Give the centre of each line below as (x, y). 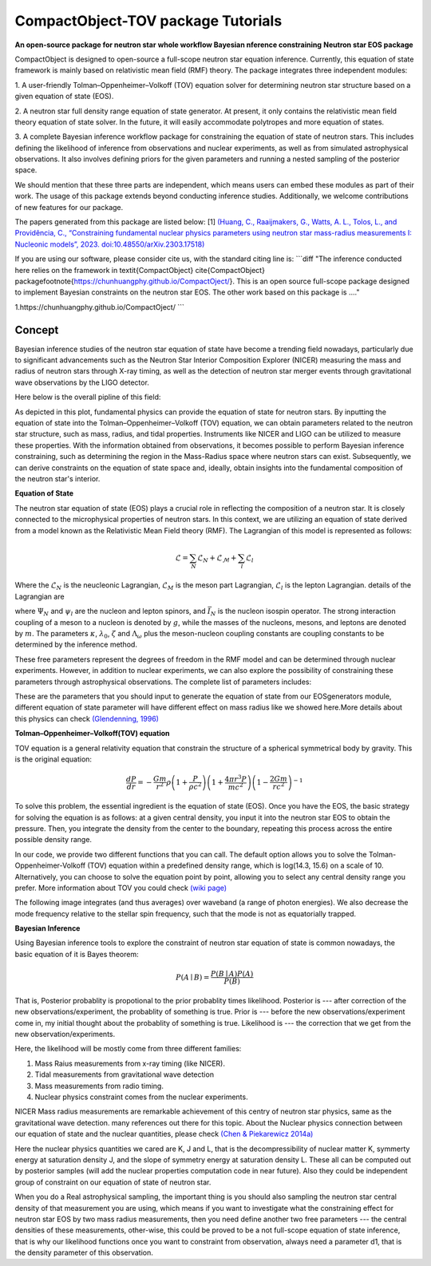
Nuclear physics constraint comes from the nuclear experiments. (141, 1097)
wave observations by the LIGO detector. (82, 382)
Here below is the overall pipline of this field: (88, 397)
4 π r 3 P (236, 779)
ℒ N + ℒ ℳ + (217, 559)
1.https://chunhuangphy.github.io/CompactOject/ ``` (100, 307)
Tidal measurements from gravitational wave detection (125, 1074)
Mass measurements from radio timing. (99, 1086)
